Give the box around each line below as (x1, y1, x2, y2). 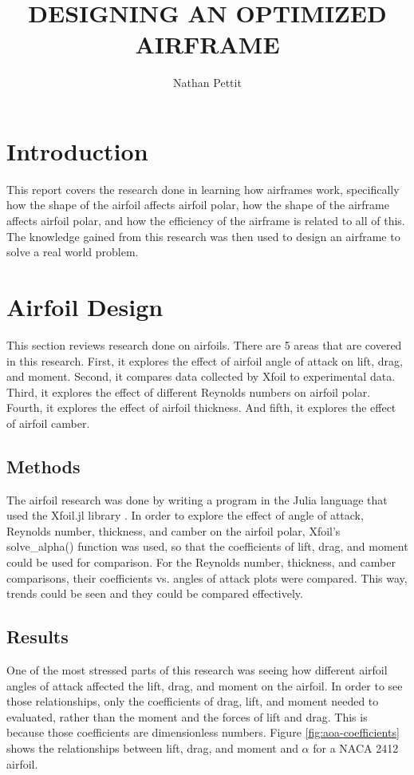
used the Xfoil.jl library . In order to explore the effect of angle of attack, (6, 507, 364, 524)
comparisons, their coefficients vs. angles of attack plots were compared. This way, (6, 569, 408, 586)
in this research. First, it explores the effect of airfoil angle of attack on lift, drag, (6, 352, 403, 369)
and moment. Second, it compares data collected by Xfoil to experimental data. (6, 368, 396, 385)
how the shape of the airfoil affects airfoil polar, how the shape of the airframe (6, 196, 389, 213)
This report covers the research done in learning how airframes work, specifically (6, 180, 400, 197)
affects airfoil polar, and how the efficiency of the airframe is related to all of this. (6, 212, 405, 229)
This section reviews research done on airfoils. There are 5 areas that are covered (6, 336, 402, 353)
